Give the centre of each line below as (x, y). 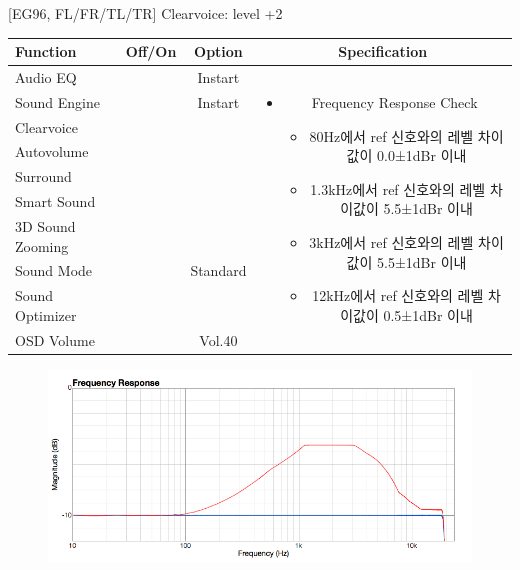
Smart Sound (55, 201)
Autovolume (52, 151)
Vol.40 (218, 339)
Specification (383, 51)
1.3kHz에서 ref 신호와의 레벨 (398, 188)
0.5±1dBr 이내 (428, 314)
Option (218, 51)
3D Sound (45, 226)
